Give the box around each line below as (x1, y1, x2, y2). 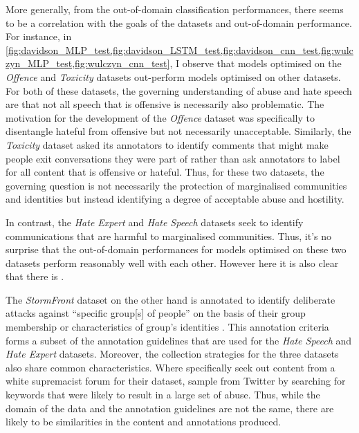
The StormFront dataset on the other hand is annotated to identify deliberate (6, 292, 335, 306)
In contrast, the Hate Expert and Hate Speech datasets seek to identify (6, 214, 304, 229)
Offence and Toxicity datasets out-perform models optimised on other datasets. (6, 69, 341, 84)
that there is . (6, 269, 64, 284)
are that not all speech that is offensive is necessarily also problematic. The (6, 97, 324, 111)
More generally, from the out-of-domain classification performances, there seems (6, 2, 344, 16)
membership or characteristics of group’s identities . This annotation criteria (6, 320, 329, 334)
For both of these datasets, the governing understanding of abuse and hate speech (6, 83, 352, 98)
